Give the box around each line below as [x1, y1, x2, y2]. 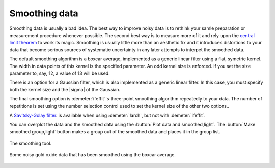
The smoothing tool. [9, 140, 52, 147]
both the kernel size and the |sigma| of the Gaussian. [9, 86, 121, 92]
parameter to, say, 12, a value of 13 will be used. [9, 70, 110, 76]
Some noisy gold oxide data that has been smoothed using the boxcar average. [9, 152, 176, 158]
